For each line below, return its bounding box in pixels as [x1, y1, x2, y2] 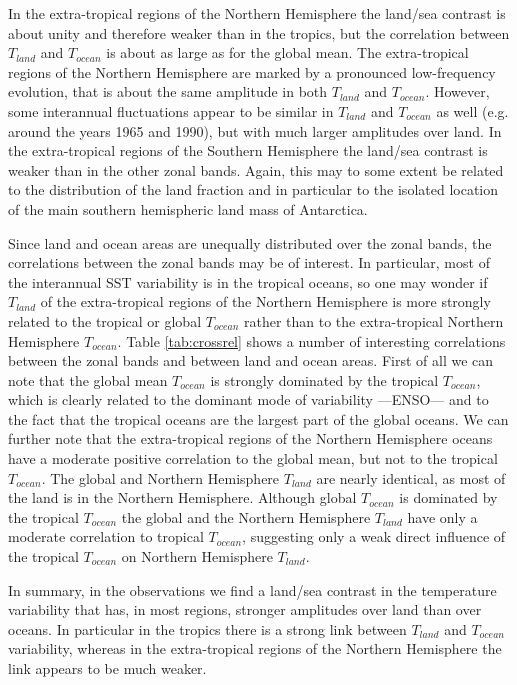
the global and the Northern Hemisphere [121, 506, 371, 527]
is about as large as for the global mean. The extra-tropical [106, 42, 469, 63]
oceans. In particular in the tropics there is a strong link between [8, 618, 407, 639]
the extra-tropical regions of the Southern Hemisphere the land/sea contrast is [8, 140, 488, 161]
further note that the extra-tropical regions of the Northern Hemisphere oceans [8, 428, 493, 449]
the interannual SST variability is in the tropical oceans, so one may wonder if [8, 271, 488, 292]
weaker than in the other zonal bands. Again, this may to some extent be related [8, 159, 504, 180]
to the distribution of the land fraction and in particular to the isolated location [8, 179, 498, 200]
